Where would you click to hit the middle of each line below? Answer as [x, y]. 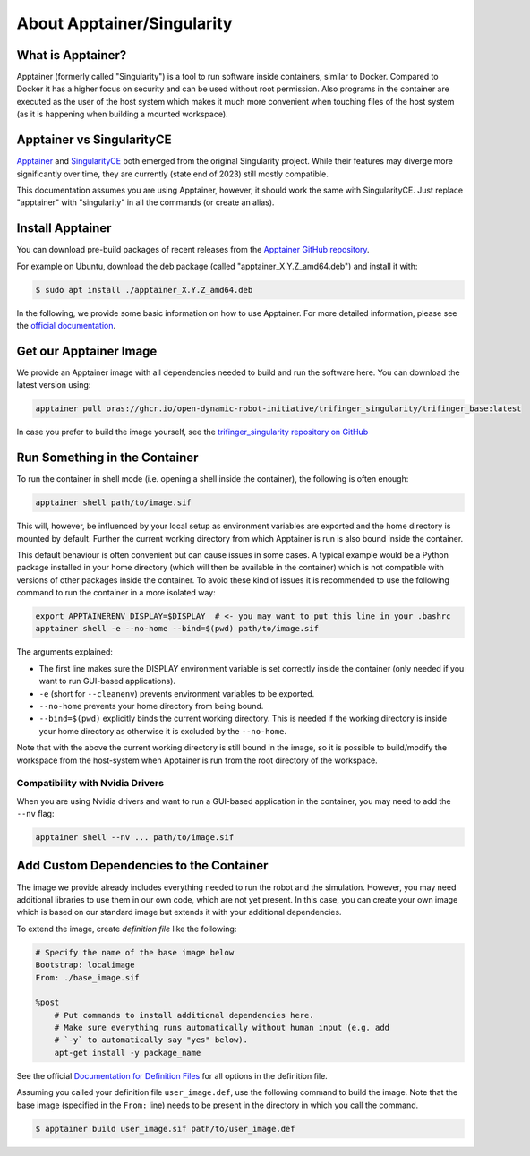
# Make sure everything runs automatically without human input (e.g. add [222, 1028]
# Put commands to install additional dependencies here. [184, 1015]
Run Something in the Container [107, 458]
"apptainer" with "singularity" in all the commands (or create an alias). [145, 202]
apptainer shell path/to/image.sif [113, 503]
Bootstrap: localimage [85, 965]
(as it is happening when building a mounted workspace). [122, 114]
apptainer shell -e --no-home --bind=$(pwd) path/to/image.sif [177, 629]
